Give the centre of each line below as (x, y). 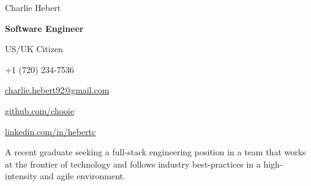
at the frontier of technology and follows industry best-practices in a (133, 164)
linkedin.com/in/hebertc (51, 131)
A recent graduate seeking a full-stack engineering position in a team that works (155, 152)
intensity (21, 176)
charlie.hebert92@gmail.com (57, 90)
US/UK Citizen (34, 49)
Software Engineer (44, 28)
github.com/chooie (40, 110)
